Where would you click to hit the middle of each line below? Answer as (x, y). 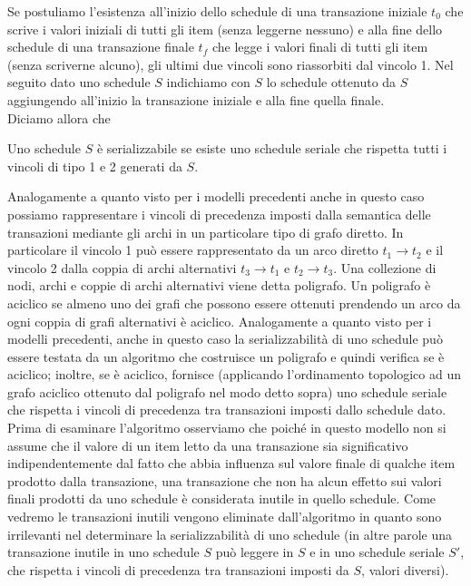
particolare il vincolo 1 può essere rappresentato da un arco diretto (193, 250)
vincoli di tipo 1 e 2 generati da (95, 166)
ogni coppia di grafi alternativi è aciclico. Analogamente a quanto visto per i (220, 321)
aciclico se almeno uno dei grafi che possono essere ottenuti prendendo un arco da (234, 303)
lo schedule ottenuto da (331, 82)
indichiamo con (208, 82)
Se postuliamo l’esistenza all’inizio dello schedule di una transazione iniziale (217, 11)
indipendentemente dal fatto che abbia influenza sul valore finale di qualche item (231, 463)
